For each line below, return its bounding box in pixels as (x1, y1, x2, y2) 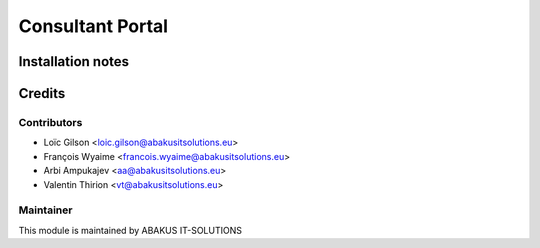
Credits (18, 85, 66, 102)
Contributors (18, 115, 83, 129)
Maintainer (18, 203, 73, 217)
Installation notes (18, 53, 130, 70)
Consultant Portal (18, 15, 169, 37)
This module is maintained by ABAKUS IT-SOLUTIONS (18, 224, 242, 236)
